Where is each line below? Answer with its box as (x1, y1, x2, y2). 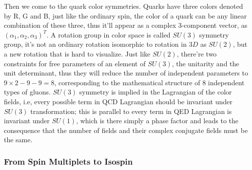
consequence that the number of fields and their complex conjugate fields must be (4, 125, 248, 135)
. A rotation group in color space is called (46, 29, 171, 39)
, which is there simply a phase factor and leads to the (76, 115, 238, 126)
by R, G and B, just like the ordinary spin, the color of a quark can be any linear (4, 10, 247, 20)
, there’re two (176, 48, 217, 58)
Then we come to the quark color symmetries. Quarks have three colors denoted (4, 1, 243, 11)
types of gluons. (4, 87, 51, 97)
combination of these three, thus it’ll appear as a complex (4, 20, 176, 30)
